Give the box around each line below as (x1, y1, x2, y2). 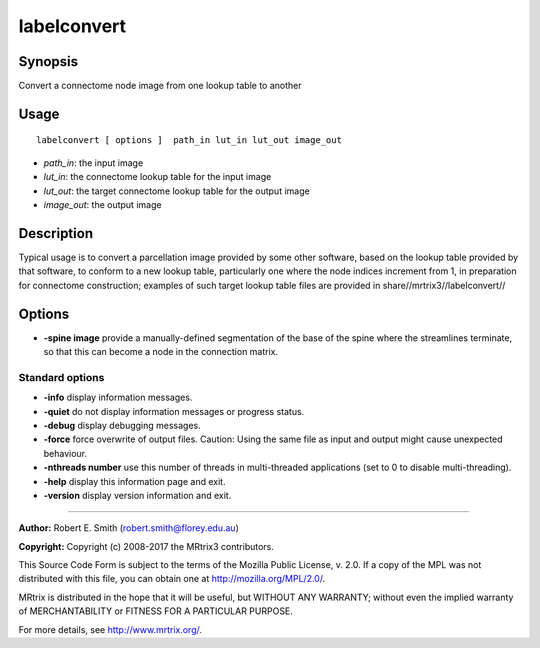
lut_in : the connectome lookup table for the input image (43, 171, 272, 183)
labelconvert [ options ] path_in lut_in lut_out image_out (36, 135, 342, 146)
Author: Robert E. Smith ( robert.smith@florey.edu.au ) (18, 522, 239, 534)
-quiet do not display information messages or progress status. (43, 405, 305, 417)
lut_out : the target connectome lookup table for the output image (43, 185, 310, 197)
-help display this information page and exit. (43, 475, 226, 487)
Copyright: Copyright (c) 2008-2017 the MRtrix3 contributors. (18, 540, 275, 552)
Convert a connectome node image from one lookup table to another (18, 80, 302, 92)
